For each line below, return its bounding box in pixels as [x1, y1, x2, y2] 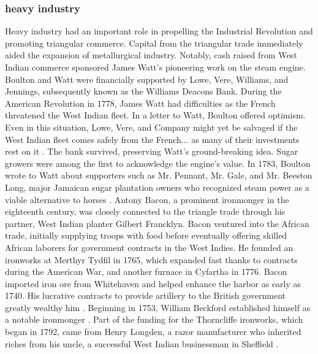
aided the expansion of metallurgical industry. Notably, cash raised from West [5, 48, 297, 61]
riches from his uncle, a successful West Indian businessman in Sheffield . [5, 337, 279, 350]
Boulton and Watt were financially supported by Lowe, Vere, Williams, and [5, 72, 289, 85]
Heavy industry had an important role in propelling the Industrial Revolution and [5, 25, 313, 37]
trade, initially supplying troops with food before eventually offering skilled [5, 229, 287, 242]
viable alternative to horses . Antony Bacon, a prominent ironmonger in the [5, 193, 289, 206]
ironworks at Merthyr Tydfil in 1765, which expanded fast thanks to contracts [5, 253, 298, 266]
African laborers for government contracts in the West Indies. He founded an [5, 240, 293, 253]
